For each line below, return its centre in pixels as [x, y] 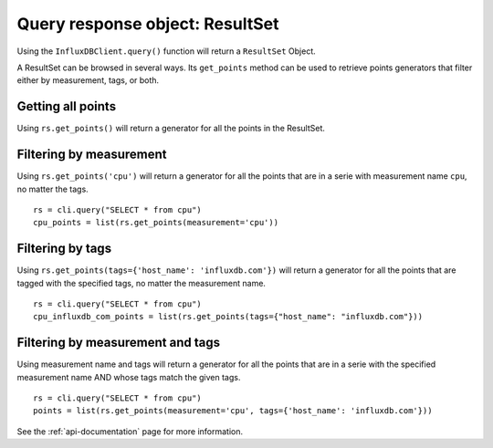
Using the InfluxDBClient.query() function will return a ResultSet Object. [167, 51]
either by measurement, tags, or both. [88, 80]
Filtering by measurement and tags [119, 343]
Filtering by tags [64, 249]
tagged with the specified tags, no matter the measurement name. [142, 283]
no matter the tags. [52, 189]
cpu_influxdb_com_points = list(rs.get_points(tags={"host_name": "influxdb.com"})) [228, 317]
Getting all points [67, 106]
